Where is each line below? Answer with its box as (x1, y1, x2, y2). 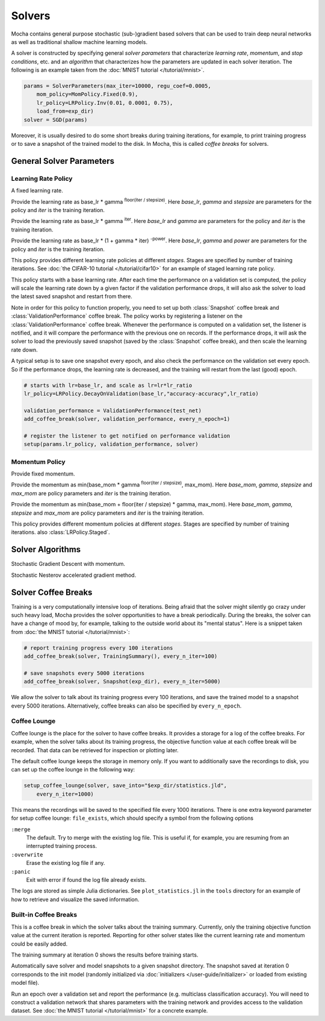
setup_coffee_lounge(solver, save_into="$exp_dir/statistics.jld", (23, 782, 227, 789)
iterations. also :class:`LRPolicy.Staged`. (11, 529, 111, 536)
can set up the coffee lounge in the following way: (11, 766, 135, 773)
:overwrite (11, 851, 43, 858)
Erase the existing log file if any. (26, 859, 105, 867)
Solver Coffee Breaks (11, 587, 93, 597)
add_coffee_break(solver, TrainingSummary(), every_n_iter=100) (23, 653, 218, 660)
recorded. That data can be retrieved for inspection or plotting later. (11, 746, 179, 753)
